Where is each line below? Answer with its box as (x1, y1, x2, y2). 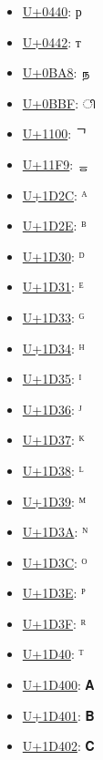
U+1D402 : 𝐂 (22, 736, 95, 755)
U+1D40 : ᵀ (22, 644, 84, 663)
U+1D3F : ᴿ (22, 613, 87, 632)
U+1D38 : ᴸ (22, 460, 84, 479)
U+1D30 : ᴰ (22, 246, 85, 265)
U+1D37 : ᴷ (22, 430, 85, 449)
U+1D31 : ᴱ (22, 277, 84, 296)
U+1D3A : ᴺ (22, 522, 88, 541)
